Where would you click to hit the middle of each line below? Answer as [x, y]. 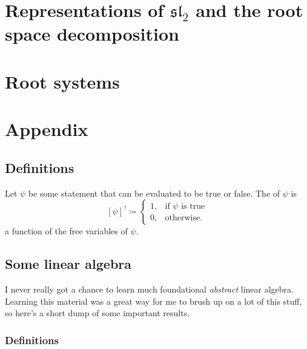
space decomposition [92, 34]
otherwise [183, 218]
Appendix [47, 129]
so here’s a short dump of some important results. [97, 313]
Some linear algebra [68, 264]
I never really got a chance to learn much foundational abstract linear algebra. [149, 289]
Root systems [62, 81]
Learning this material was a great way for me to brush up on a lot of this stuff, [153, 301]
